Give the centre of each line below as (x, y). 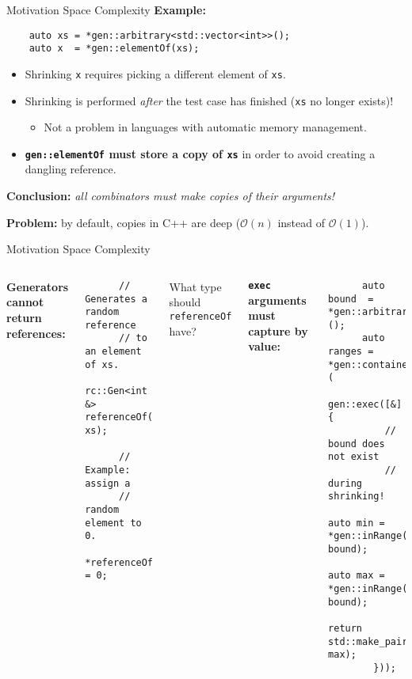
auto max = (357, 576)
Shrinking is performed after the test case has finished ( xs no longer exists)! (209, 100)
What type (195, 286)
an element (113, 352)
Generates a (116, 299)
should (185, 302)
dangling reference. (71, 169)
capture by (278, 330)
